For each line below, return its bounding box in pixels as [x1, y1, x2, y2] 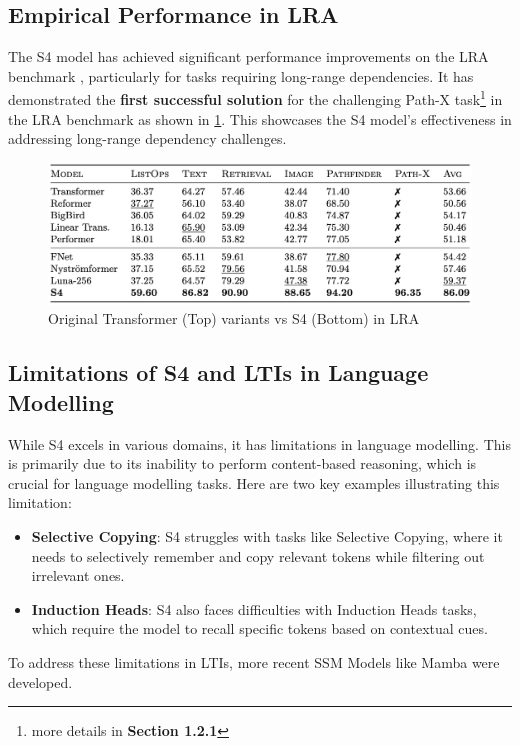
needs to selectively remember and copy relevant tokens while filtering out [31, 545, 485, 566]
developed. [8, 671, 73, 692]
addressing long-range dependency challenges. [8, 128, 287, 149]
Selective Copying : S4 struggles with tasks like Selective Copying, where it [31, 526, 503, 546]
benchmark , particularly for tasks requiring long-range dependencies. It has [8, 65, 474, 86]
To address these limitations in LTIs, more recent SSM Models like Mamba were [8, 651, 500, 672]
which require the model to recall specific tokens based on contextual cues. [31, 618, 488, 639]
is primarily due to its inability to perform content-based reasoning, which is [8, 453, 477, 474]
